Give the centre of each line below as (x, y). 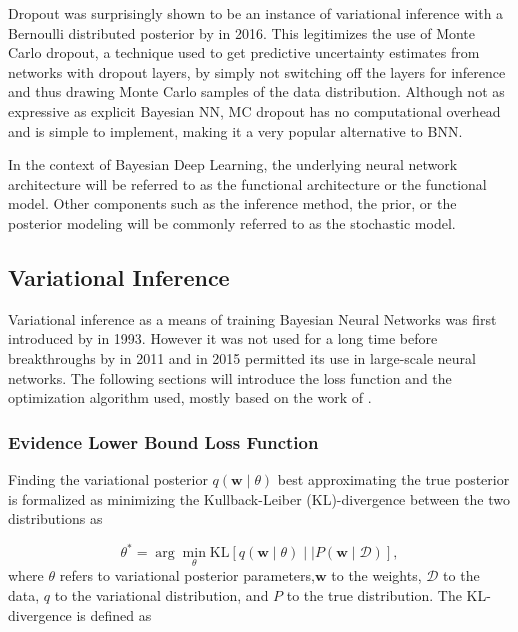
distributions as (55, 518)
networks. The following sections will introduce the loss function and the (230, 377)
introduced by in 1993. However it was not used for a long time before (223, 338)
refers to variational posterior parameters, (187, 575)
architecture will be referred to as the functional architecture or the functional (247, 183)
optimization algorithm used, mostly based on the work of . (190, 397)
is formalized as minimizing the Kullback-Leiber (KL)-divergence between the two (259, 498)
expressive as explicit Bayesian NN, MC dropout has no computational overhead (254, 110)
